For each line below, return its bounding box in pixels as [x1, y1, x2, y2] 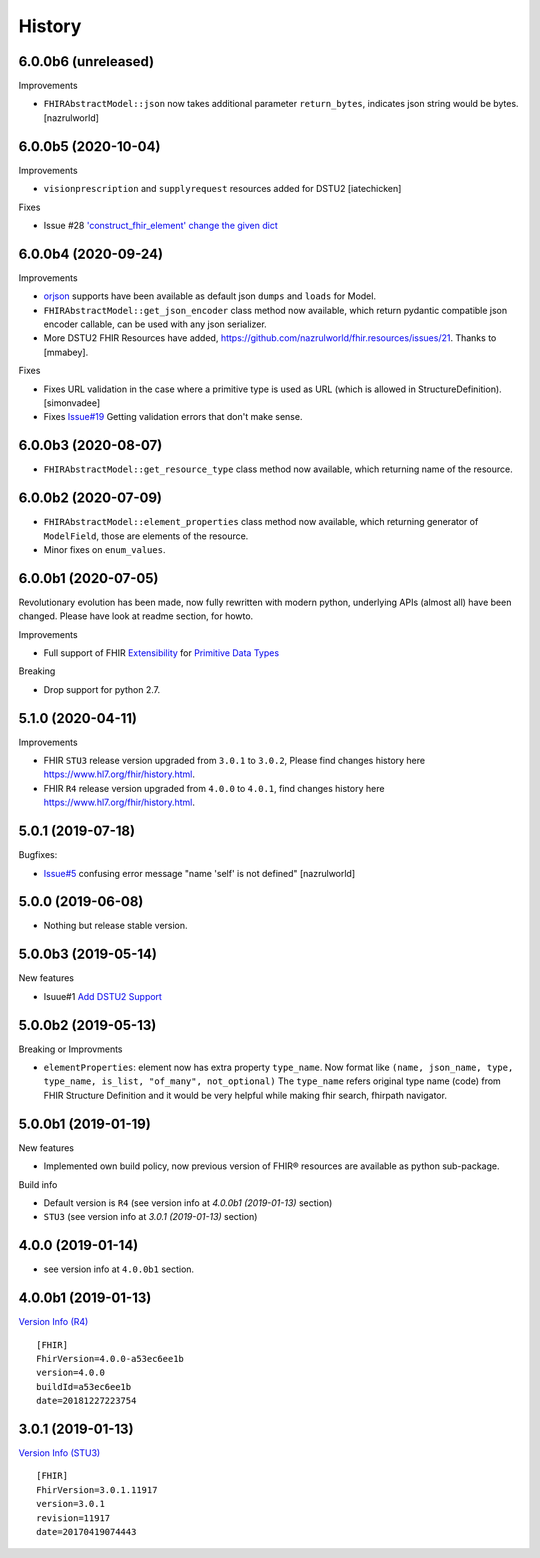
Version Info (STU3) [18, 1446, 101, 1459]
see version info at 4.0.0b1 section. [43, 1263, 195, 1275]
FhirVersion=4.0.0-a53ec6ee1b [36, 1353, 185, 1364]
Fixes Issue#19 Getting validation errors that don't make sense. [43, 411, 303, 423]
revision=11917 [36, 1512, 111, 1524]
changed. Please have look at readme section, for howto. [18, 610, 254, 622]
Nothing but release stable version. [43, 920, 189, 932]
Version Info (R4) [18, 1316, 89, 1328]
